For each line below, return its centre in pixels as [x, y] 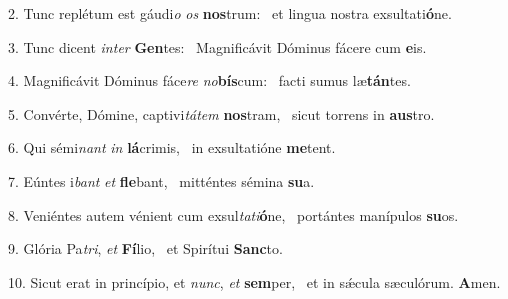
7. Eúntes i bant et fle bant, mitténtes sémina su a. [161, 180]
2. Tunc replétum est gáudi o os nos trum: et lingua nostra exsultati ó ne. [230, 13]
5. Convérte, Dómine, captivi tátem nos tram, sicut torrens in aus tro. [221, 113]
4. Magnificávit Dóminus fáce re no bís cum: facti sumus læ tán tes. [209, 80]
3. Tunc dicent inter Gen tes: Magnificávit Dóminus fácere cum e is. [217, 46]
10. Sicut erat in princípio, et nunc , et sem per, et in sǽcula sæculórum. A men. [254, 281]
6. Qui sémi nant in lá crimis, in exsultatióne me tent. [172, 147]
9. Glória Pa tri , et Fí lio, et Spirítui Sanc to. [145, 248]
